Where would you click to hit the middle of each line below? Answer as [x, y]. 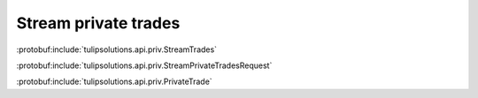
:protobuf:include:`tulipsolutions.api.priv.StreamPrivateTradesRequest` [144, 65]
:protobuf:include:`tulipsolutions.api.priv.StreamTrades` [116, 49]
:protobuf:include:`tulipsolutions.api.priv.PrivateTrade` [114, 82]
